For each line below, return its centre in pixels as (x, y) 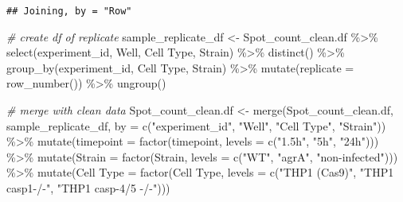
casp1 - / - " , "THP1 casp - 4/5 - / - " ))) (88, 188)
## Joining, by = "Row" (69, 11)
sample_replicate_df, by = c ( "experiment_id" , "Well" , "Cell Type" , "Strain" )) (196, 125)
